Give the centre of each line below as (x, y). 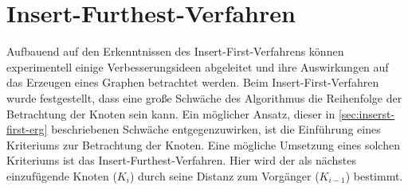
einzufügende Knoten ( (62, 175)
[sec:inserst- (367, 113)
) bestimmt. (374, 175)
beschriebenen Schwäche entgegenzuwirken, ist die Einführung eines (216, 129)
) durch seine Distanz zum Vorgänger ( (224, 175)
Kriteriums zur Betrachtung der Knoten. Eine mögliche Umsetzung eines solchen (203, 144)
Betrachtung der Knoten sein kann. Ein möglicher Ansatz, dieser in (171, 113)
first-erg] (27, 129)
